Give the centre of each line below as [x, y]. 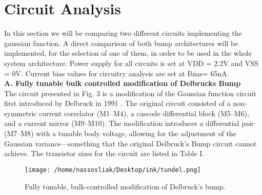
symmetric [21, 113]
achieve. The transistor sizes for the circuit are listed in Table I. [104, 153]
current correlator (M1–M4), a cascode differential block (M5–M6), [144, 113]
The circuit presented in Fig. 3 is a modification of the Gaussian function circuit [130, 93]
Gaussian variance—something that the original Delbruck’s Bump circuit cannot [130, 143]
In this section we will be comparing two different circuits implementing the [123, 33]
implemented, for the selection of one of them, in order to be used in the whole [128, 53]
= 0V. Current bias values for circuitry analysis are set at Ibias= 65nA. [117, 73]
